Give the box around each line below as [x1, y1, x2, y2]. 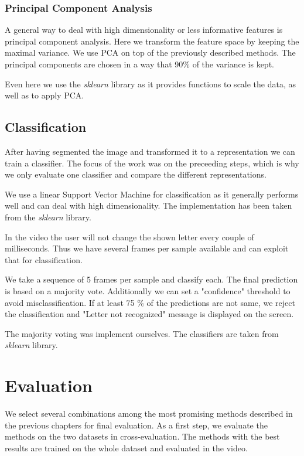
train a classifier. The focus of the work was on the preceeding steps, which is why [5, 156, 299, 169]
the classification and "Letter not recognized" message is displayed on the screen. [5, 308, 294, 320]
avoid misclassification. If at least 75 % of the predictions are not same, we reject [5, 296, 295, 308]
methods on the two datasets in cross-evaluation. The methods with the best [5, 430, 280, 443]
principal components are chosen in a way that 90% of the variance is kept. [5, 58, 274, 70]
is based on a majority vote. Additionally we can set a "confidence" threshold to [5, 284, 291, 297]
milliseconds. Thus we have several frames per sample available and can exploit [5, 242, 289, 254]
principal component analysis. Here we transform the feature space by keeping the [5, 35, 299, 47]
